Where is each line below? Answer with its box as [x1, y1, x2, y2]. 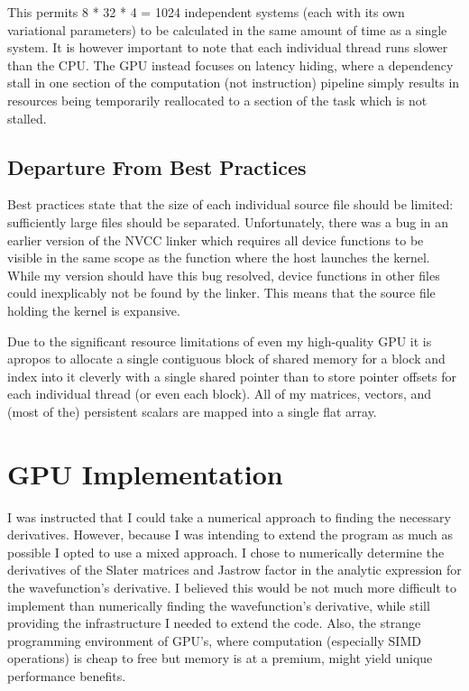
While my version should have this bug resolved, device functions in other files [7, 265, 440, 284]
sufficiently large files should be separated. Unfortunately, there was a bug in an [7, 212, 449, 231]
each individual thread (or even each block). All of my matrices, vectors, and [7, 384, 432, 403]
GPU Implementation [7, 455, 283, 492]
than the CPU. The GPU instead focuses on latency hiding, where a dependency [7, 55, 454, 74]
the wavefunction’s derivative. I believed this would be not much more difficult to [7, 577, 456, 596]
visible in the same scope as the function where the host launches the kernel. [7, 248, 430, 267]
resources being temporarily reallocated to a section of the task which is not [7, 90, 428, 109]
